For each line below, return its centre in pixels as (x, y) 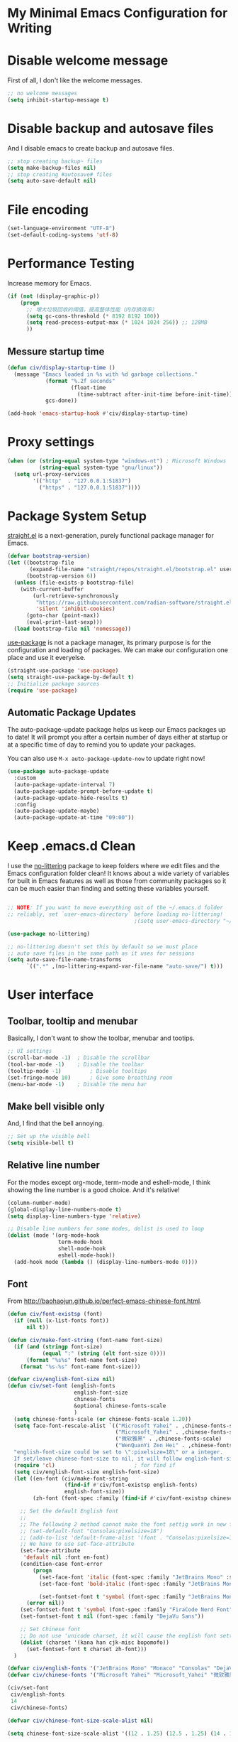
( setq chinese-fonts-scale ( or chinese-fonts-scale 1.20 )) (103, 1419)
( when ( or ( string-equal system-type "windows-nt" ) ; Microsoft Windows (117, 461)
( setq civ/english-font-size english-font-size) (87, 1472)
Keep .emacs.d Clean (72, 846)
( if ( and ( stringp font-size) (58, 1347)
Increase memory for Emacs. (50, 283)
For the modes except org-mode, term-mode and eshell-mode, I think (109, 1182)
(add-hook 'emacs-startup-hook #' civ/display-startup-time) (98, 413)
